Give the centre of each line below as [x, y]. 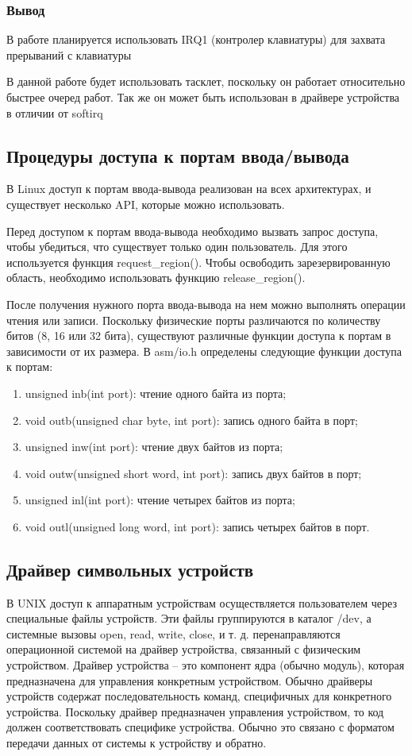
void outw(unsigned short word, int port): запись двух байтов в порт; [193, 473]
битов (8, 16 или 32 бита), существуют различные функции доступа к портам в [199, 336]
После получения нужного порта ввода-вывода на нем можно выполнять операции [206, 304]
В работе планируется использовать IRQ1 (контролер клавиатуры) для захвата [196, 39]
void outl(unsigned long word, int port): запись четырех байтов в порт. [197, 526]
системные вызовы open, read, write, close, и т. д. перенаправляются [173, 633]
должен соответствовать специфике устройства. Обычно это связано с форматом [200, 727]
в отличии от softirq [55, 112]
